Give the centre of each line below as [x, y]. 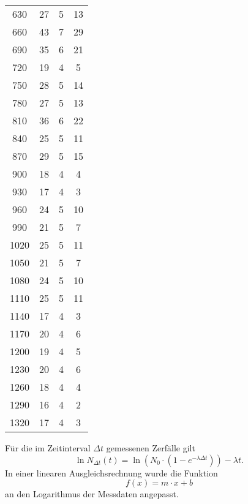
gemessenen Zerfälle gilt [151, 448]
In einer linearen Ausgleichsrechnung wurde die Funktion [111, 472]
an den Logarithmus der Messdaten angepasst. [92, 494]
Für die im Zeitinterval [48, 448]
